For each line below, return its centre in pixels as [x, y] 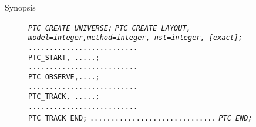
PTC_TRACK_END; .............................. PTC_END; [140, 118]
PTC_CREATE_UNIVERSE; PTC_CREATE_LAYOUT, [110, 28]
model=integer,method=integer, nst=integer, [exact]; [136, 38]
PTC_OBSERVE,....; [64, 77]
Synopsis [20, 7]
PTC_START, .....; [64, 57]
